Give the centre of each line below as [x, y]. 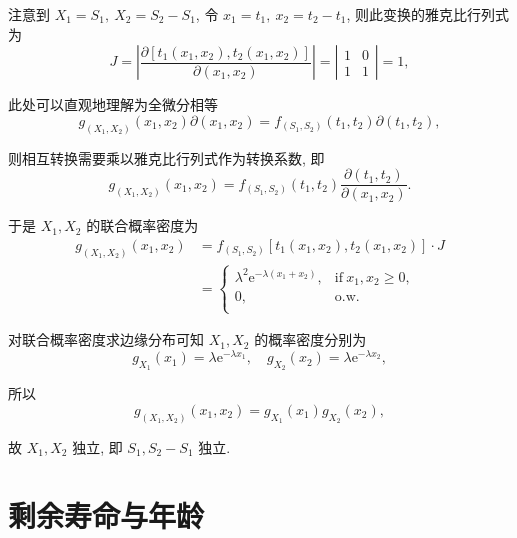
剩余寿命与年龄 [106, 515]
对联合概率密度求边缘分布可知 [106, 339]
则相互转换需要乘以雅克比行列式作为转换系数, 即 [166, 157]
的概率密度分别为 [310, 339]
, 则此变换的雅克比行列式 [428, 14]
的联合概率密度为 [142, 225]
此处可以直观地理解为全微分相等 [113, 104]
